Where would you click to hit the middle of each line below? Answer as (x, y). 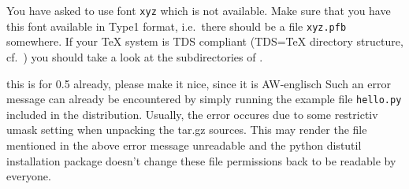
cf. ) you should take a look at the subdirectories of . (135, 56)
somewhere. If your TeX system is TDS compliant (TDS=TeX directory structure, (205, 41)
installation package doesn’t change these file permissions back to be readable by (201, 160)
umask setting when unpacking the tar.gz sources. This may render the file (187, 130)
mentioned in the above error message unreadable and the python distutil (184, 145)
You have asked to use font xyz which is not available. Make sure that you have (199, 10)
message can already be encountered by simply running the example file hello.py (204, 99)
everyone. (29, 176)
